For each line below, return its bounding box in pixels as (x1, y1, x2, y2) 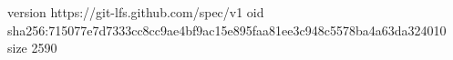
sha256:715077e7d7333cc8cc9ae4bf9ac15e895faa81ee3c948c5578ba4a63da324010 (7, 20, 447, 39)
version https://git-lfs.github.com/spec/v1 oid (7, 3, 264, 21)
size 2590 (7, 38, 57, 57)
